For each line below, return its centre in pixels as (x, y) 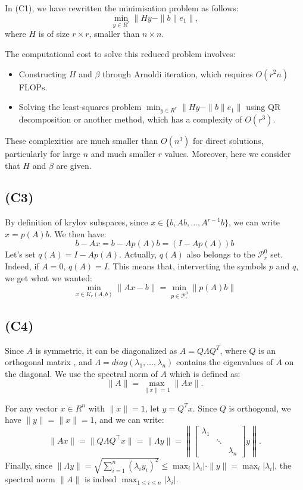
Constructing (43, 73)
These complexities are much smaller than (82, 140)
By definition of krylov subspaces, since (76, 222)
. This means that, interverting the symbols (187, 266)
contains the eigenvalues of (225, 362)
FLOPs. (33, 87)
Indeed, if (22, 266)
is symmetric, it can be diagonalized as (106, 350)
